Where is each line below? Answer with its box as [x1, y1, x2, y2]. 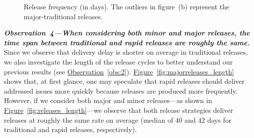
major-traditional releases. [24, 11, 103, 21]
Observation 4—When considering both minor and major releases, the [4, 28, 250, 38]
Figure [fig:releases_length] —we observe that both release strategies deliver [4, 104, 233, 115]
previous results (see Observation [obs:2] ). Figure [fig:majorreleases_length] [4, 66, 234, 76]
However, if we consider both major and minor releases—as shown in [4, 95, 212, 105]
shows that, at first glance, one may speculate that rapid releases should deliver [4, 76, 245, 86]
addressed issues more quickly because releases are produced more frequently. [4, 85, 238, 96]
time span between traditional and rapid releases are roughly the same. [4, 37, 250, 47]
